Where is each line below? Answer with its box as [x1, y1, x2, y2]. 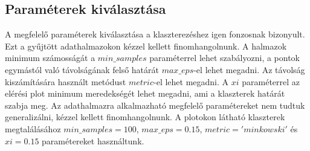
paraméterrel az [242, 75, 300, 88]
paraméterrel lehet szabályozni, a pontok [149, 51, 300, 64]
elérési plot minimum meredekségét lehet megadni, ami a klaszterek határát [5, 87, 285, 100]
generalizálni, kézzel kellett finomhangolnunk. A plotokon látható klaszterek [5, 111, 285, 123]
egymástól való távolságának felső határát [5, 63, 159, 75]
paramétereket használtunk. [42, 134, 144, 147]
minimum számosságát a [5, 51, 95, 64]
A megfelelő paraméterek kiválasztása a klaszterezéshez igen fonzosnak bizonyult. [5, 28, 305, 40]
